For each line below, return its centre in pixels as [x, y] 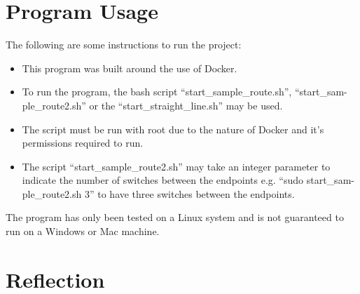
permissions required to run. [83, 143]
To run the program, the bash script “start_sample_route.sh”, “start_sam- [185, 92]
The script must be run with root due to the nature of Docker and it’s [173, 129]
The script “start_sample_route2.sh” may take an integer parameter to [176, 166]
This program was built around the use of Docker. [130, 68]
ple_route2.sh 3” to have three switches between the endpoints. [158, 193]
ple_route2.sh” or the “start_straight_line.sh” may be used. [152, 105]
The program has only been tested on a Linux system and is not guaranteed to [175, 217]
